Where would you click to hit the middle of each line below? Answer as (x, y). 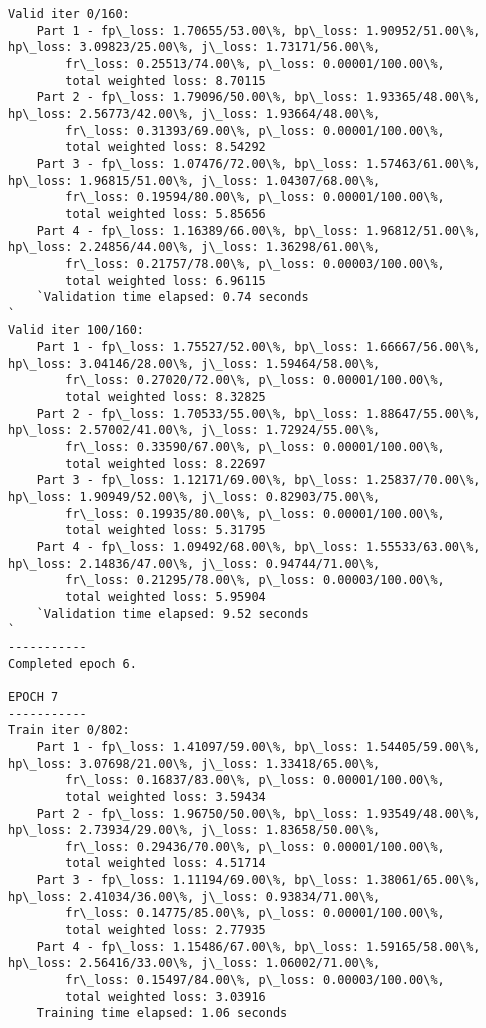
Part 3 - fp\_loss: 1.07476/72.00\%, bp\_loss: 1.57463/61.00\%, (258, 163)
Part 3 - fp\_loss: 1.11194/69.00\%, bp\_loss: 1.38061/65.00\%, (258, 880)
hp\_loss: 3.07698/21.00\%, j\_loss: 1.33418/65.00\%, (194, 763)
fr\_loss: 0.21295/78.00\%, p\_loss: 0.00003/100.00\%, (255, 580)
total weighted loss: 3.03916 (165, 996)
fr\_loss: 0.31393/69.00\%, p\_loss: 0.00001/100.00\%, (255, 130)
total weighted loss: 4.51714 (165, 863)
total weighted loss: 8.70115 (165, 80)
